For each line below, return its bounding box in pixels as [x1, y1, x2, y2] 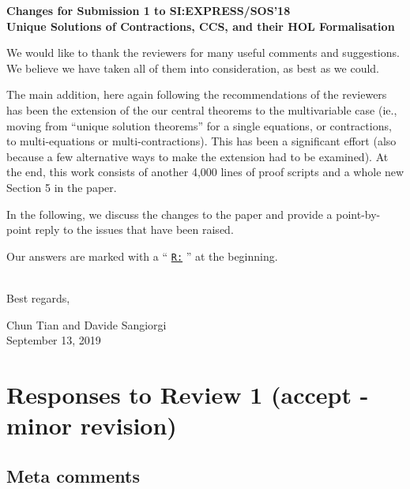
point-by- [336, 205, 381, 222]
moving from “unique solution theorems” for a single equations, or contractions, [6, 117, 392, 134]
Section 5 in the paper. [6, 179, 117, 195]
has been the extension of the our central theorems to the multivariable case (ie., [6, 101, 397, 118]
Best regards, [6, 289, 70, 306]
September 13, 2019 [6, 332, 101, 348]
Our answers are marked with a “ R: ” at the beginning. [6, 247, 278, 264]
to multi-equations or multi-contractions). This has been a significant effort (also [6, 133, 397, 149]
